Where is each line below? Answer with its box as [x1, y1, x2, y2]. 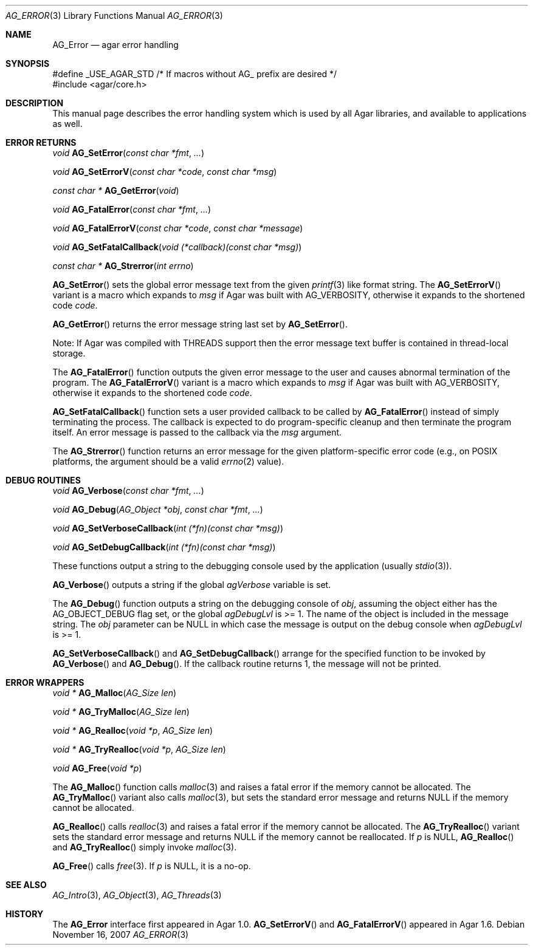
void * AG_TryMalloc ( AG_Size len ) [52, 706, 190, 717]
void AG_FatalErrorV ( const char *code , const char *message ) [52, 223, 303, 233]
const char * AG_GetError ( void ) [52, 185, 179, 196]
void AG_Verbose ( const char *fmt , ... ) [52, 485, 204, 496]
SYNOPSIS [5, 58, 50, 69]
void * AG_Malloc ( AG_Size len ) [52, 688, 177, 698]
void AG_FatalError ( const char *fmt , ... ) [52, 204, 211, 214]
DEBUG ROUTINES [5, 475, 81, 485]
